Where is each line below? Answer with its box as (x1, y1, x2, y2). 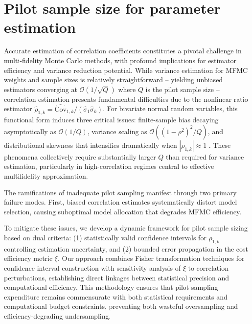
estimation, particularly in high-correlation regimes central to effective (4, 161, 214, 171)
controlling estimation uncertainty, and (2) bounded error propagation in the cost (4, 243, 249, 254)
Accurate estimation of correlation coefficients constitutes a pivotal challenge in (4, 46, 242, 56)
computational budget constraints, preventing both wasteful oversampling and (4, 301, 238, 311)
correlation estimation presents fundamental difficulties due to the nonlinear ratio (4, 93, 248, 104)
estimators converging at (4, 84, 77, 94)
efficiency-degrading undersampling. (4, 311, 111, 321)
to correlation (188, 263, 229, 273)
